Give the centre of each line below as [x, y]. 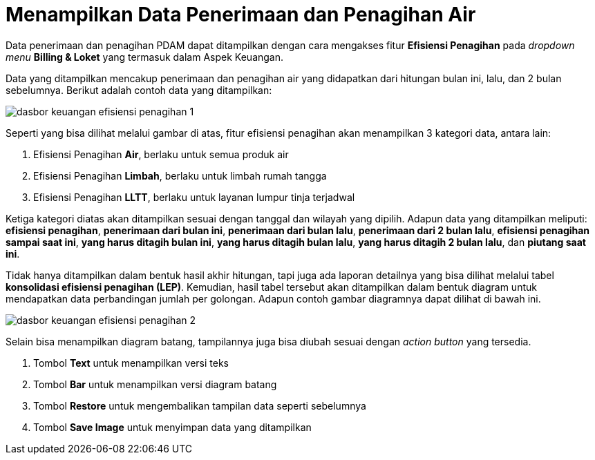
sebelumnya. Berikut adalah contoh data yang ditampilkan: [139, 90]
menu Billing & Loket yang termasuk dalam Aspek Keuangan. [145, 57]
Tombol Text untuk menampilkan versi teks [131, 363]
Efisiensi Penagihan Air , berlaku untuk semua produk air [161, 154]
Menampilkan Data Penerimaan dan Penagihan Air [241, 15]
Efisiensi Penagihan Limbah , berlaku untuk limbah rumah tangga [180, 175]
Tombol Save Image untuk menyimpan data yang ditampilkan [172, 427]
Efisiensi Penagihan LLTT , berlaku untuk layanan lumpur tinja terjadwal [194, 197]
